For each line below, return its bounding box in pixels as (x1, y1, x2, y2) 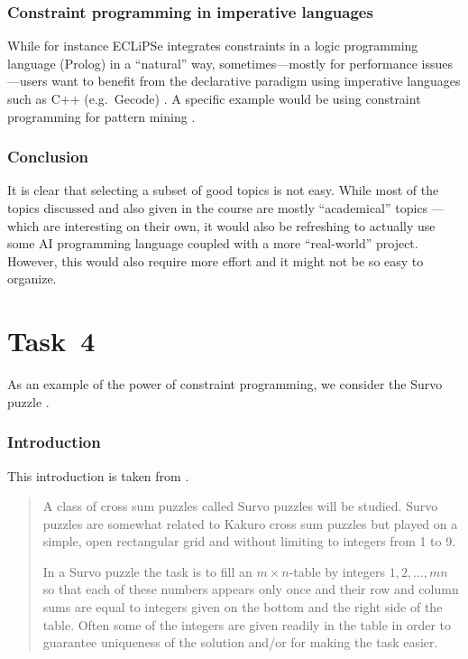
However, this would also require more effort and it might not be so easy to (7, 251, 424, 270)
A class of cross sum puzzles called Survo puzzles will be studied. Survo (42, 497, 438, 515)
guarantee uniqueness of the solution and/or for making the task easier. (42, 633, 438, 652)
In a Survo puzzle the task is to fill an (42, 562, 252, 580)
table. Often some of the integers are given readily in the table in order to (42, 615, 452, 634)
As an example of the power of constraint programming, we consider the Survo (7, 375, 443, 394)
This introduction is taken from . (7, 466, 189, 485)
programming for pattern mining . (7, 107, 196, 125)
